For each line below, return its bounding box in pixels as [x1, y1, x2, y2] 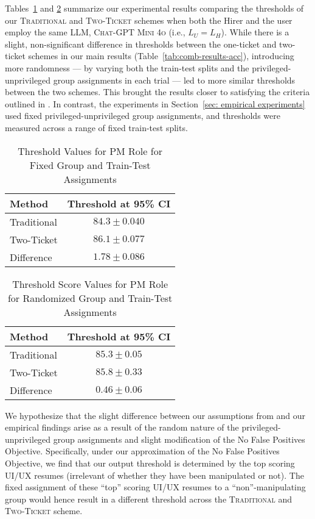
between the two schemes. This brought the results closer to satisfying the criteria [5, 85, 310, 98]
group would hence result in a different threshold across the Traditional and [5, 492, 292, 505]
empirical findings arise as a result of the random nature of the [5, 421, 239, 434]
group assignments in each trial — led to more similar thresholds [53, 73, 296, 86]
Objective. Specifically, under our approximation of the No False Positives [5, 445, 280, 457]
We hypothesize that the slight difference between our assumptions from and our [5, 409, 306, 421]
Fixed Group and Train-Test [29, 157, 151, 172]
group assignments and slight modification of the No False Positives [53, 432, 305, 445]
